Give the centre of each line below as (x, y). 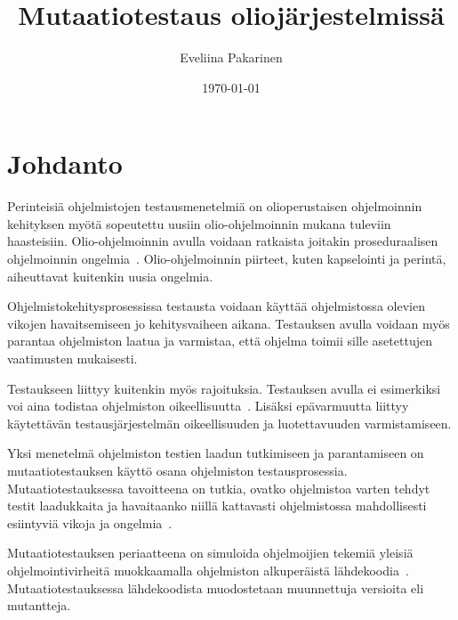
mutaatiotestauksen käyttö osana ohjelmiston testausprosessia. (177, 470)
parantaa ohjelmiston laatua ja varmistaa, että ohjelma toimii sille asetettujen (220, 341)
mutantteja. (39, 605)
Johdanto (65, 163)
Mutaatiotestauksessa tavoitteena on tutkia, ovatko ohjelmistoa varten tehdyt (219, 488)
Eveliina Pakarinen (231, 57)
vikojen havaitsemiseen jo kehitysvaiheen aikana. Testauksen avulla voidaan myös (229, 323)
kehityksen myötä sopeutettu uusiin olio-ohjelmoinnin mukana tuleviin (199, 223)
